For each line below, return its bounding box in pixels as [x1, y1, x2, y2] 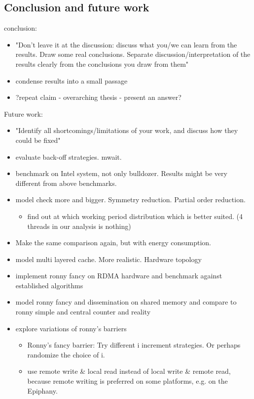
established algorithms [15, 280, 83, 290]
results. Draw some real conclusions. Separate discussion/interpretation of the [15, 49, 251, 59]
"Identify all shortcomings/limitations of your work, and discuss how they [15, 125, 238, 135]
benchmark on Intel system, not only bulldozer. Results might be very [15, 168, 227, 178]
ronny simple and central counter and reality [15, 307, 151, 317]
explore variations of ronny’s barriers [15, 323, 127, 333]
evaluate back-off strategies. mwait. [15, 151, 122, 162]
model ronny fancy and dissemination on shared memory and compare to [15, 297, 237, 307]
